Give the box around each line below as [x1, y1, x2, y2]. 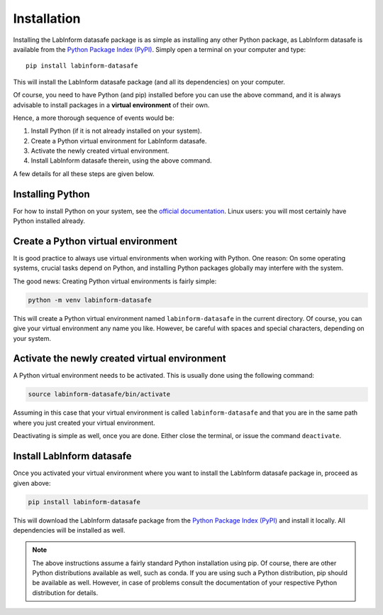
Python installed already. [13, 217, 85, 225]
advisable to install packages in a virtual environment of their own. [13, 100, 210, 109]
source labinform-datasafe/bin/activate [28, 391, 170, 398]
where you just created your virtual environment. [13, 418, 155, 427]
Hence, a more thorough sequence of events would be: [13, 114, 175, 122]
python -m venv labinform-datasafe [28, 295, 152, 304]
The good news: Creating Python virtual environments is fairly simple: [13, 277, 217, 285]
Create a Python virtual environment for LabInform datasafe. [30, 136, 207, 145]
